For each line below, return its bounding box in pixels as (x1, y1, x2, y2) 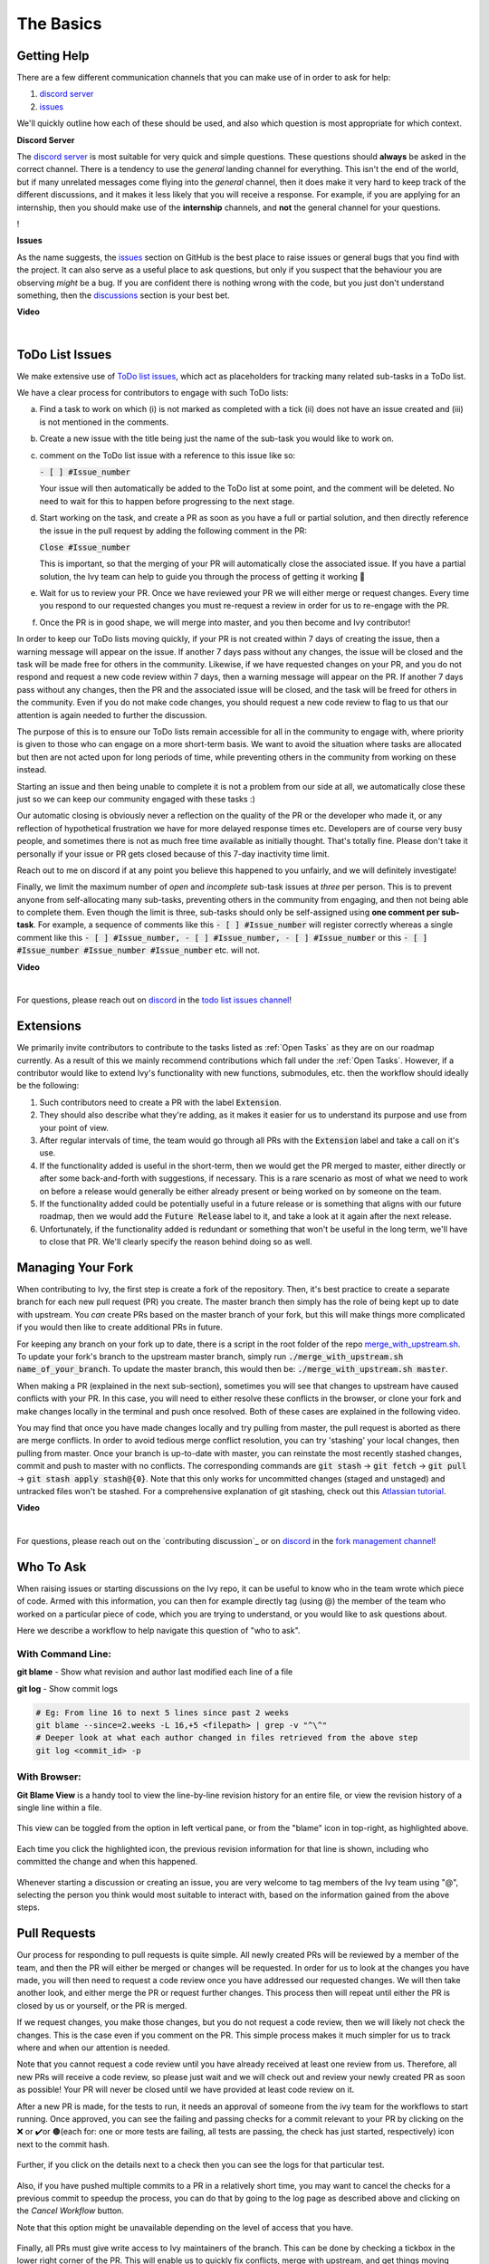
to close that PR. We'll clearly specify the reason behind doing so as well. (39, 1236, 312, 1247)
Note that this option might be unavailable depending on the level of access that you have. (16, 2221, 353, 2232)
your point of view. (39, 1122, 109, 1133)
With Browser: (16, 1770, 81, 1783)
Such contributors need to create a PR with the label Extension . (39, 1097, 282, 1108)
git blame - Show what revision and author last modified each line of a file (16, 1666, 293, 1677)
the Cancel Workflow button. (16, 2205, 124, 2216)
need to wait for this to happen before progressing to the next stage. (39, 495, 295, 506)
